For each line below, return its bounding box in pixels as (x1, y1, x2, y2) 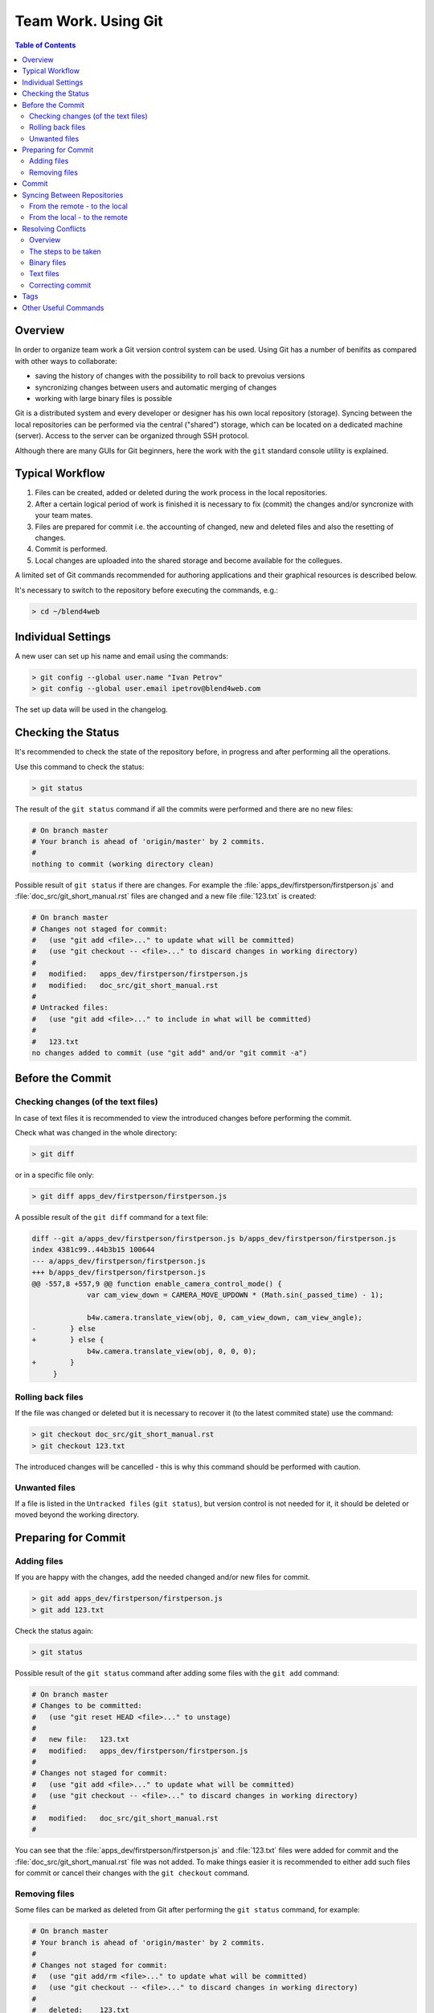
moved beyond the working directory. (14, 1510, 140, 1519)
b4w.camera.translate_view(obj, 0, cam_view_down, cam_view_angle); (87, 1312, 363, 1322)
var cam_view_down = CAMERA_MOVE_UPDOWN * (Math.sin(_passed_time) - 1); (87, 1290, 384, 1300)
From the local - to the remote (29, 213, 129, 222)
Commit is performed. (35, 544, 108, 554)
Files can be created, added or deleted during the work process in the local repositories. (35, 488, 328, 498)
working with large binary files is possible (35, 394, 173, 403)
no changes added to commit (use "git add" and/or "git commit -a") (31, 1048, 308, 1057)
